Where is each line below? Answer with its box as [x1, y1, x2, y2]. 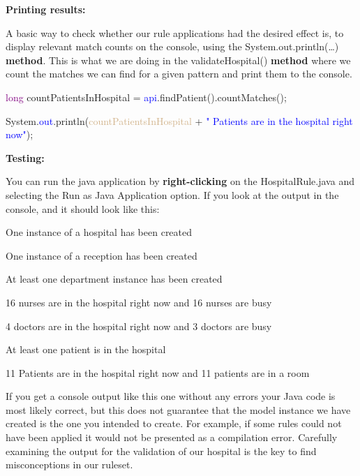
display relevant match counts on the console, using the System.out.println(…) [6, 39, 339, 54]
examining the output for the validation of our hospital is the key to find [6, 443, 317, 458]
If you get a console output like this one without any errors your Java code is [6, 389, 336, 403]
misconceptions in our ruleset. [6, 457, 133, 472]
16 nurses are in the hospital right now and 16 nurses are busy [6, 295, 272, 309]
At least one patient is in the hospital [6, 342, 166, 357]
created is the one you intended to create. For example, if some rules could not [6, 416, 342, 431]
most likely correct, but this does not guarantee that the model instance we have [6, 402, 351, 417]
